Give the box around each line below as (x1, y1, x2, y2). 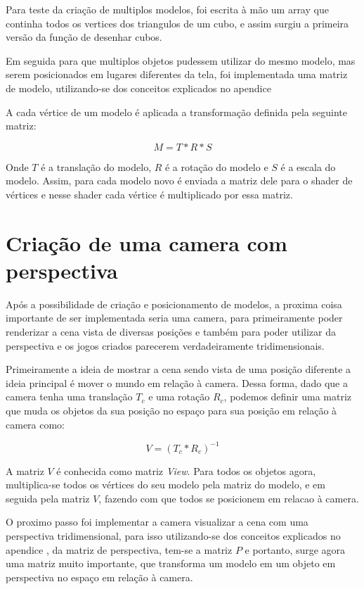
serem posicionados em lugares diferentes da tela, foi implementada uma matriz (6, 67, 348, 82)
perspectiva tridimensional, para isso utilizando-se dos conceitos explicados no (6, 528, 341, 543)
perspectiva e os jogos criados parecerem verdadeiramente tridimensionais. (6, 338, 325, 353)
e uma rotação (148, 389, 210, 404)
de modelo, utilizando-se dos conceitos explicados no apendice (6, 80, 271, 95)
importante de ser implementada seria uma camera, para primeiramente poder (6, 310, 343, 325)
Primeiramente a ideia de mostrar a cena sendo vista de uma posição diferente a (6, 362, 351, 376)
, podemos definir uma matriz (223, 389, 351, 404)
